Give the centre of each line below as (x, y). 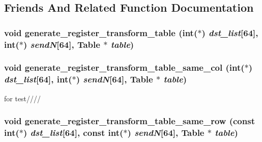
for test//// (23, 98)
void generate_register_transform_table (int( (101, 32)
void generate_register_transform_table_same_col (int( (124, 67)
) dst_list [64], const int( (73, 133)
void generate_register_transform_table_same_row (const (129, 121)
